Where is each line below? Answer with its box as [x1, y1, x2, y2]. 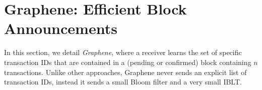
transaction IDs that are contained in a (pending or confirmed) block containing [4, 56, 251, 67]
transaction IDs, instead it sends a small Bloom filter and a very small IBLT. [4, 76, 242, 87]
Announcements [4, 18, 117, 38]
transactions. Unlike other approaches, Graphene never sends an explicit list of [4, 66, 247, 77]
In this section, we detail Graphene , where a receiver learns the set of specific [4, 47, 242, 57]
